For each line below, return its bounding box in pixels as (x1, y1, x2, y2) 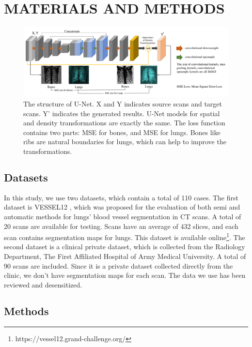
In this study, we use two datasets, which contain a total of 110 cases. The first (4, 192, 238, 202)
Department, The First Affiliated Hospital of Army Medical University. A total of (4, 251, 246, 261)
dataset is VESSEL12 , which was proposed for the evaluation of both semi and (4, 202, 240, 212)
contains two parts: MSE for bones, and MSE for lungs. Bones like (23, 127, 220, 137)
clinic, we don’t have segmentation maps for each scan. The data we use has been (4, 270, 246, 280)
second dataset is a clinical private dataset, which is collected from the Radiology (4, 241, 245, 252)
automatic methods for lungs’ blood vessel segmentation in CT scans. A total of (4, 211, 241, 221)
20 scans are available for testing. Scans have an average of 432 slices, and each (4, 221, 238, 231)
